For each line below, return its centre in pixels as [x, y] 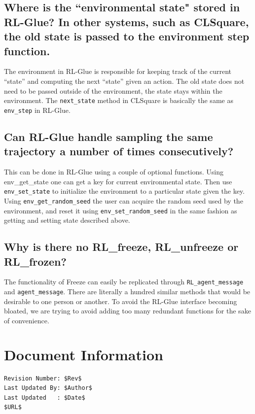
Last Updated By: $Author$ [48, 388]
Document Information [84, 354]
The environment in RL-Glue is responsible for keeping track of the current [118, 71]
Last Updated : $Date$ [45, 397]
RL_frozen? [35, 261]
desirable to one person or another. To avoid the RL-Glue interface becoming [121, 301]
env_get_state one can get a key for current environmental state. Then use [118, 181]
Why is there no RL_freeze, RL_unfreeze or [121, 247]
